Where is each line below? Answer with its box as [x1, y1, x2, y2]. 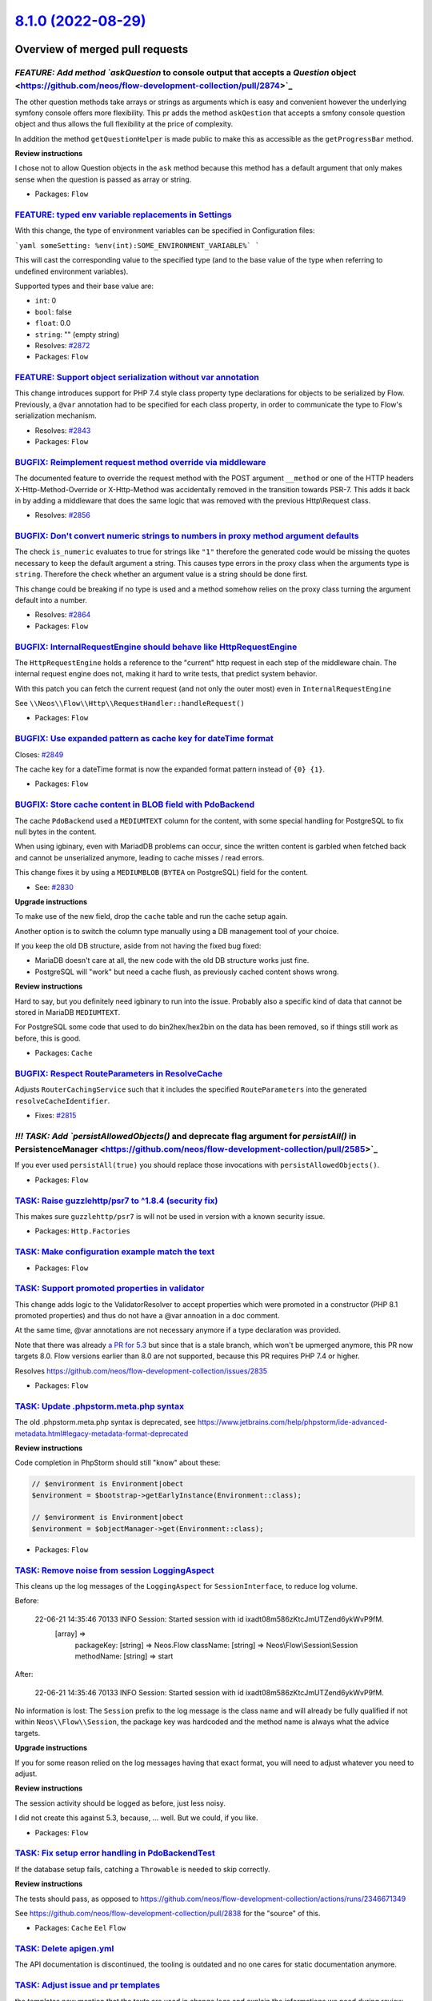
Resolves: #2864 [34, 610, 91, 620]
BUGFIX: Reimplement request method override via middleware [14, 456, 266, 467]
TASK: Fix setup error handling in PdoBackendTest [14, 1847, 215, 1859]
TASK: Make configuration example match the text [14, 1246, 215, 1257]
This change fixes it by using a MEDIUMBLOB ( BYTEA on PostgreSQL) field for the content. [14, 868, 308, 877]
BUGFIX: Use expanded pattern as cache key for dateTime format [14, 733, 274, 744]
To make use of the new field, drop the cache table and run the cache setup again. [14, 912, 288, 921]
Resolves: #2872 [34, 340, 90, 350]
